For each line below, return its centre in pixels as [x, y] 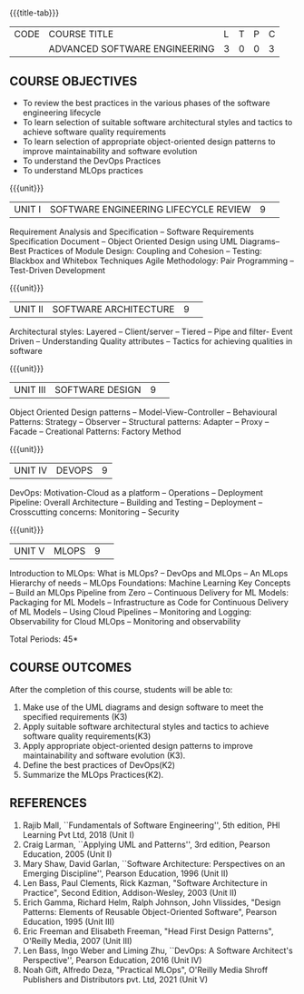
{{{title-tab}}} [34, 13]
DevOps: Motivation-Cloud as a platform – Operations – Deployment [136, 492]
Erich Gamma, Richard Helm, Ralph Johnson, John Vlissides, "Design [152, 902]
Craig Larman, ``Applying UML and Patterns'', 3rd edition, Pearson [146, 844]
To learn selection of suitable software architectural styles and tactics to [157, 122]
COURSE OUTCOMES [71, 668]
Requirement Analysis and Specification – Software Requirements [132, 231]
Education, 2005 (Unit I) [67, 854]
